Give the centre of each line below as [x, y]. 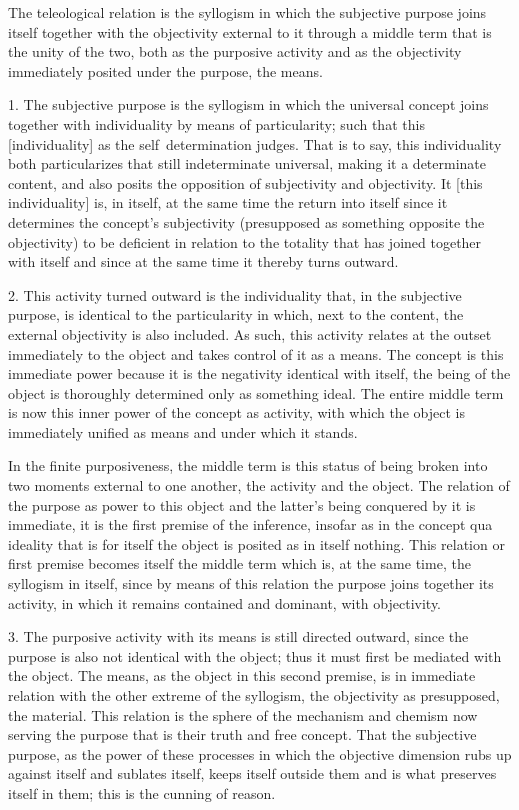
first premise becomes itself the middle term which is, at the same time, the [239, 563]
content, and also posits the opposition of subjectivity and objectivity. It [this [245, 182]
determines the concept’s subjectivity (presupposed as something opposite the [246, 221]
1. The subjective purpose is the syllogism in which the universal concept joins [248, 104]
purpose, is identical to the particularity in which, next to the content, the [236, 314]
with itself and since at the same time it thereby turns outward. [203, 261]
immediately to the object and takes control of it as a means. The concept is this [256, 353]
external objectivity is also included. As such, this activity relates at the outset [250, 333]
